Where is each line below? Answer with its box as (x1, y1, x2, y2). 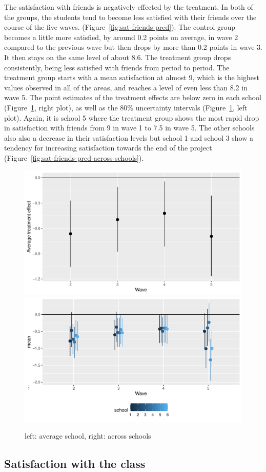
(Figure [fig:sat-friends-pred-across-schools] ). (4, 152, 144, 163)
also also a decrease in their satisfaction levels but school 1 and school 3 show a (4, 132, 254, 143)
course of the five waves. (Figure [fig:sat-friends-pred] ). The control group (4, 22, 236, 32)
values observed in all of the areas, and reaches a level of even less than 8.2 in (4, 82, 248, 92)
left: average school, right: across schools (25, 430, 151, 441)
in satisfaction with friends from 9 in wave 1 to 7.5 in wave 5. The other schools (4, 122, 255, 133)
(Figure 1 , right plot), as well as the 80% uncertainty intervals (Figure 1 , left (4, 102, 248, 112)
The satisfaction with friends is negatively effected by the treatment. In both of (4, 2, 253, 12)
